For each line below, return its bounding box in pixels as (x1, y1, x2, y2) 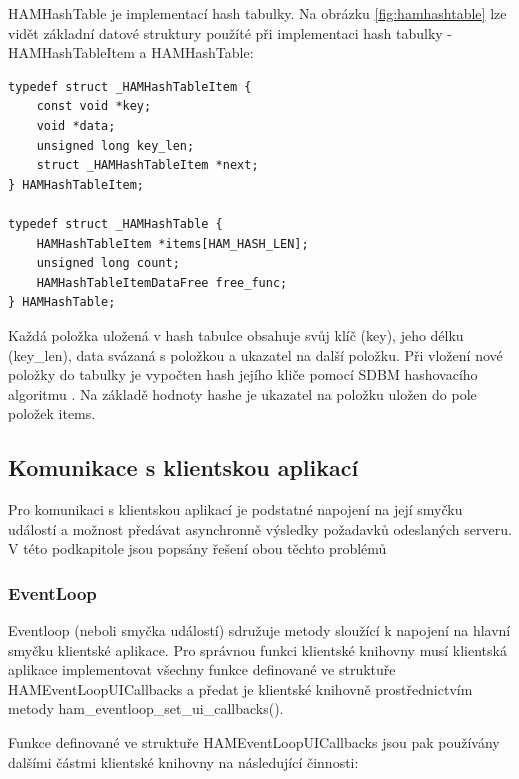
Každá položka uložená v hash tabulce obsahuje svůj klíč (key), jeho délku (8, 324, 464, 345)
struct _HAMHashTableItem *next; (36, 158, 259, 173)
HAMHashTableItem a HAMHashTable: (8, 42, 254, 63)
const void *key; (36, 99, 152, 114)
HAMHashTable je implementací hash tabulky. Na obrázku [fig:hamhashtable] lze (8, 3, 507, 23)
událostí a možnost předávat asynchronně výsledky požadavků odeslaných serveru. (8, 518, 512, 539)
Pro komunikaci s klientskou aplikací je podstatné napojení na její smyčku (8, 499, 463, 520)
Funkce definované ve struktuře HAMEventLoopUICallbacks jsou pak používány (8, 732, 500, 753)
